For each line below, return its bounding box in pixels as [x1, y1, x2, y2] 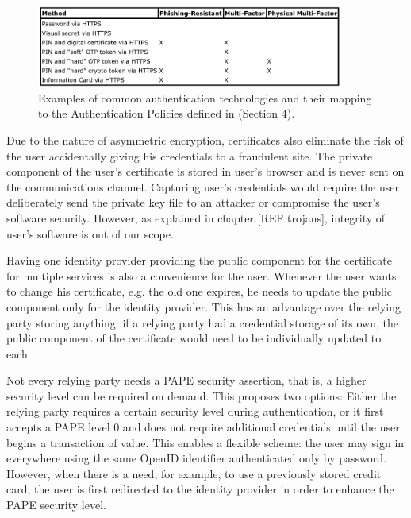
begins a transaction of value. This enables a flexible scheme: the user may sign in [6, 434, 405, 450]
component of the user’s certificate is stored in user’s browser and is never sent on [6, 163, 405, 180]
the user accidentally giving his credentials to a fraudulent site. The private [6, 147, 373, 164]
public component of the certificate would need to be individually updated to [6, 330, 382, 346]
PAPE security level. [6, 497, 106, 513]
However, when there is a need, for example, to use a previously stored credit [6, 465, 382, 481]
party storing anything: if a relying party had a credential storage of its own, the [6, 314, 399, 331]
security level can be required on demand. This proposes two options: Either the [6, 387, 397, 404]
